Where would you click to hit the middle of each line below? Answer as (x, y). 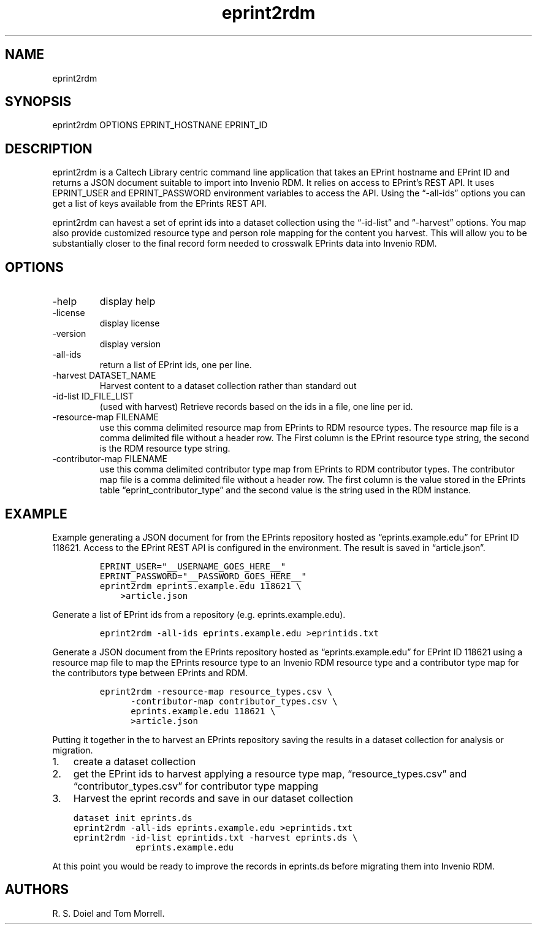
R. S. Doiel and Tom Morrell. (109, 913)
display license (130, 323)
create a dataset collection (135, 761)
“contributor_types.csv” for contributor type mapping (196, 786)
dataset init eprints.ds (133, 818)
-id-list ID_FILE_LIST (93, 396)
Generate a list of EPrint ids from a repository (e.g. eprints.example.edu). (199, 614)
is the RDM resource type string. (165, 449)
